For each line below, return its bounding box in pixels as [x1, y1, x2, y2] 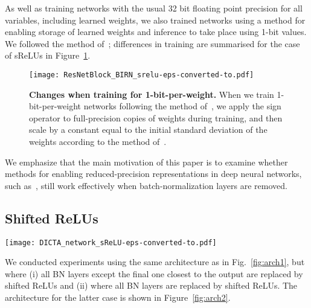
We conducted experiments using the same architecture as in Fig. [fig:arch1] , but [5, 255, 305, 268]
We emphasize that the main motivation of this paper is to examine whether [5, 155, 288, 168]
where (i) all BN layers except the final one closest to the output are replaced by [5, 267, 303, 280]
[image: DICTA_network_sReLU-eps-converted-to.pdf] [5, 238, 217, 247]
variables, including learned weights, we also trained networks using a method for [5, 13, 306, 26]
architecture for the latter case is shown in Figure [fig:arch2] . [5, 291, 231, 304]
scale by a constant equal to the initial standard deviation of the [29, 123, 268, 136]
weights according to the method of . [29, 135, 167, 147]
